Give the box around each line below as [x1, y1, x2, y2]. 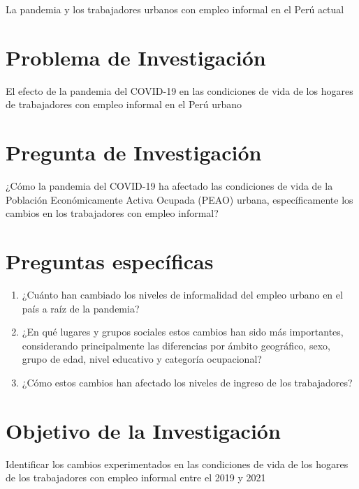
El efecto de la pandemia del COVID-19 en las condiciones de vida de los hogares [6, 83, 353, 98]
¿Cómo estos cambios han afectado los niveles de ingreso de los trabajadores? [22, 375, 353, 389]
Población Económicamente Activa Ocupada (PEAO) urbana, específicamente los [6, 192, 353, 206]
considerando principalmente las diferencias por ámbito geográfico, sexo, [22, 338, 330, 352]
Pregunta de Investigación [6, 138, 262, 167]
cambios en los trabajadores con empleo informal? [6, 206, 219, 220]
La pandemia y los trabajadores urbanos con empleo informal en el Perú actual [6, 2, 344, 16]
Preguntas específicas [6, 247, 214, 275]
